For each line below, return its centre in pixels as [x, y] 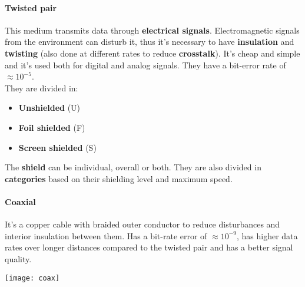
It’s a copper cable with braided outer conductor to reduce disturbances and [142, 224]
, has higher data [267, 235]
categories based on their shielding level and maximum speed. [119, 178]
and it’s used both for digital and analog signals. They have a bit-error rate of [145, 65]
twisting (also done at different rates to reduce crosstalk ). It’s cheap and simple [152, 53]
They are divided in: [42, 88]
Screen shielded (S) [57, 147]
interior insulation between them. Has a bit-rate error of [106, 235]
